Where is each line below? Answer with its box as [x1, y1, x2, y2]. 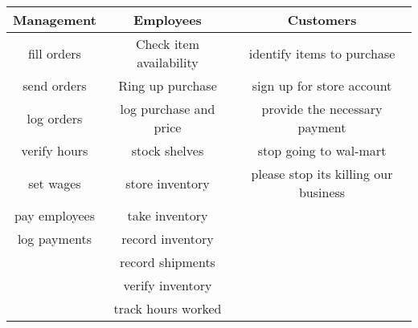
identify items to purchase [248, 43, 395, 63]
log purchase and [120, 99, 215, 118]
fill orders [27, 43, 81, 63]
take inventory [127, 206, 208, 225]
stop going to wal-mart [257, 141, 387, 160]
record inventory [121, 229, 214, 248]
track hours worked [113, 299, 222, 318]
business [298, 183, 346, 201]
